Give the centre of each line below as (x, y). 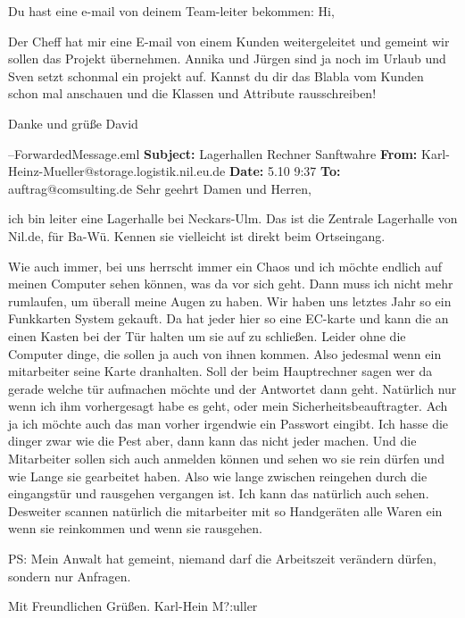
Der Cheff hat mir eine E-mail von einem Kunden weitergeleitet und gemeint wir (229, 41)
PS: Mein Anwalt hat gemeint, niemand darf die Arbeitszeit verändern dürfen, (223, 559)
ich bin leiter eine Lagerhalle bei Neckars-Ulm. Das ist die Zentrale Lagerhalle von (233, 218)
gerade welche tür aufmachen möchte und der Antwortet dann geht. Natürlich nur (232, 388)
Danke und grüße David (73, 123)
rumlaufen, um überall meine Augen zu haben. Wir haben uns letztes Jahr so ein (230, 301)
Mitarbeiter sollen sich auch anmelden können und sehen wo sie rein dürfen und (226, 459)
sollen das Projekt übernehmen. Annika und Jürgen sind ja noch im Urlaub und (227, 58)
